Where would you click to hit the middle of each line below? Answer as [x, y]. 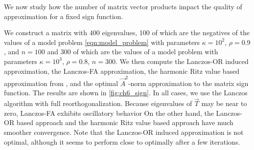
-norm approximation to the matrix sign [188, 83]
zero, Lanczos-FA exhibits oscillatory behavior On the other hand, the [109, 113]
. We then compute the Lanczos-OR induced [182, 61]
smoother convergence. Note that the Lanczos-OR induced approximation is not [124, 132]
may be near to [224, 103]
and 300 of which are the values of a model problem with [133, 52]
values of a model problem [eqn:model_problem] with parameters [102, 42]
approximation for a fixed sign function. [64, 16]
